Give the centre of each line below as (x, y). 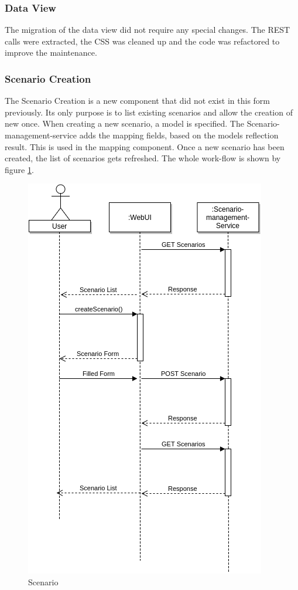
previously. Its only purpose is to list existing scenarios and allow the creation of (149, 112)
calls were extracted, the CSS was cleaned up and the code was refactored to (142, 41)
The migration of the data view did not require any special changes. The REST (148, 30)
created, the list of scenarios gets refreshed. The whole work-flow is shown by (143, 158)
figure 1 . (19, 169)
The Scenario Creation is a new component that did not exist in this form (138, 101)
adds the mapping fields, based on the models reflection (179, 135)
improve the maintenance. (51, 52)
